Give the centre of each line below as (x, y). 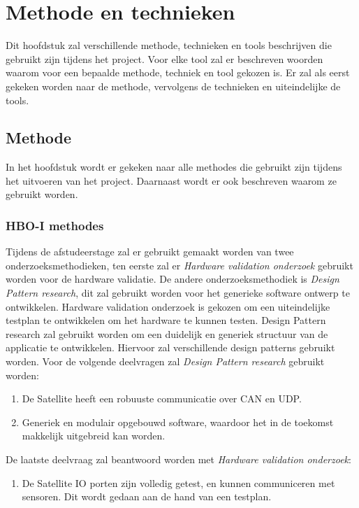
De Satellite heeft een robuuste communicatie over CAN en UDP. (162, 398)
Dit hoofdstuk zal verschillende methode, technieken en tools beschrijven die (169, 45)
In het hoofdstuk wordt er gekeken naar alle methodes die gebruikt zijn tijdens (174, 167)
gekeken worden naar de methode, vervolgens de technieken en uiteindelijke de (173, 86)
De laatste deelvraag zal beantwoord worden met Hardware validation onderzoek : (178, 459)
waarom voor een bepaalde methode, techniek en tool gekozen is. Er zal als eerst (178, 72)
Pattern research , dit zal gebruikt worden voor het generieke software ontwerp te (178, 293)
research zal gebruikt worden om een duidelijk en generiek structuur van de (167, 333)
